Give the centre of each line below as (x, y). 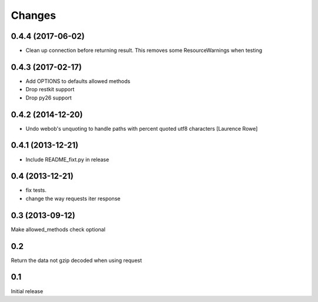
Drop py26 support (49, 98)
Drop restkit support (50, 89)
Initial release (27, 291)
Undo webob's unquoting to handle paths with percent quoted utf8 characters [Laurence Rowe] (142, 128)
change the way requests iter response (73, 198)
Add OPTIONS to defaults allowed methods (78, 81)
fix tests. (36, 190)
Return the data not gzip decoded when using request (77, 260)
